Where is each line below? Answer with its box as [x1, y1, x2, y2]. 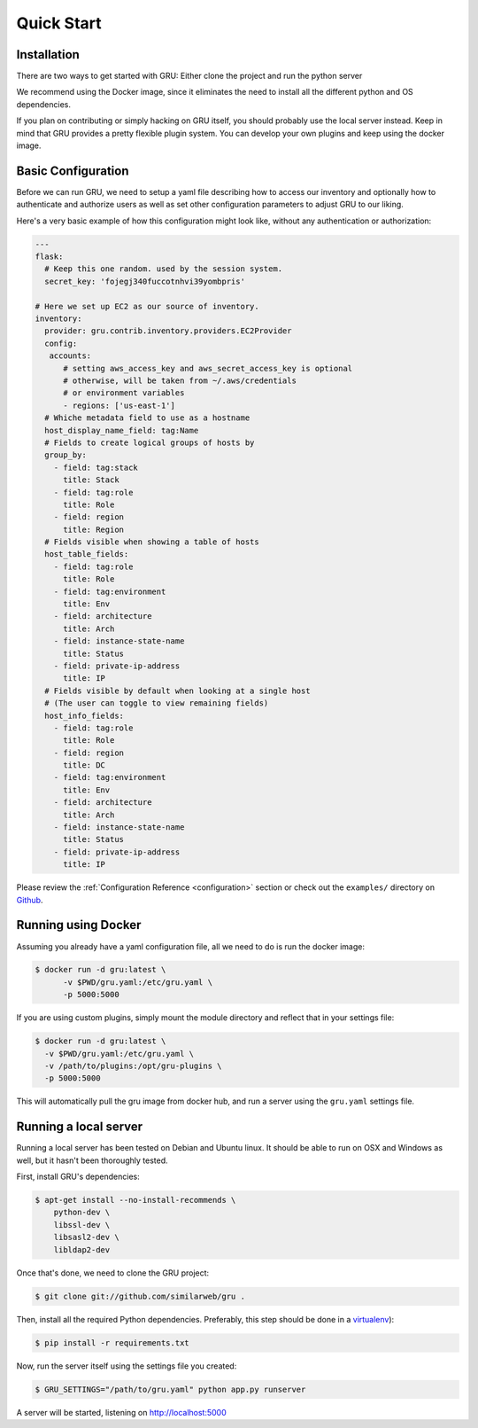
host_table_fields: [44, 550, 129, 559]
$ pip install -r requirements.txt [35, 1338, 189, 1347]
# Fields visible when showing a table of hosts [44, 537, 260, 547]
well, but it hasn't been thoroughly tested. [16, 1155, 168, 1166]
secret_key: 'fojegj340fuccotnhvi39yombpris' [44, 276, 245, 286]
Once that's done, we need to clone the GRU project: [16, 1268, 210, 1278]
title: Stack [63, 475, 119, 485]
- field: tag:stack [53, 462, 139, 472]
